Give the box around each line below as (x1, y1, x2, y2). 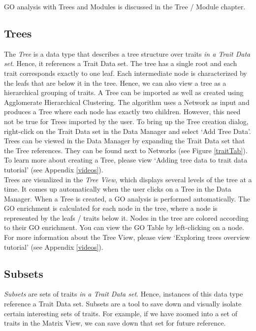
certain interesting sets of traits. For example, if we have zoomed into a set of (4, 308, 237, 318)
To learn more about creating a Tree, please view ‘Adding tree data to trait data (4, 155, 248, 165)
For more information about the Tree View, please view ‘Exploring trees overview (4, 232, 250, 242)
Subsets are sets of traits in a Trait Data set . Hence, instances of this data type (4, 289, 243, 299)
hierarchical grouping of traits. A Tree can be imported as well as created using (4, 87, 244, 98)
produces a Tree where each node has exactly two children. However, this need (4, 106, 241, 117)
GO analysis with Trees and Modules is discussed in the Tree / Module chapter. (4, 1, 246, 11)
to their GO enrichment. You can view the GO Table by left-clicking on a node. (4, 222, 244, 232)
